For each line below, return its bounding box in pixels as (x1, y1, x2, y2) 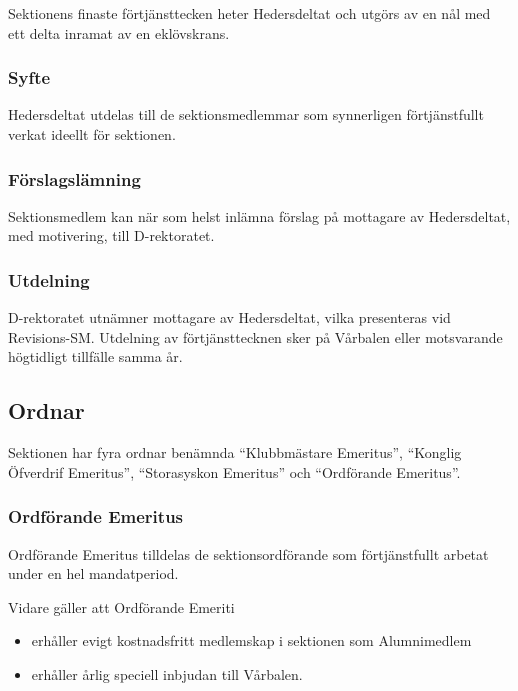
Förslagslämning (8, 166, 141, 191)
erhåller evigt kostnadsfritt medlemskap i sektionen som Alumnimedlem (31, 630, 472, 651)
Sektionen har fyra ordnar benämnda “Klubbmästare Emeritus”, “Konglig (8, 442, 462, 463)
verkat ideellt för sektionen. (8, 124, 176, 144)
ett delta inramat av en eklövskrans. (8, 22, 230, 43)
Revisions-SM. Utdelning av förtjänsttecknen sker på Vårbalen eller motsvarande (8, 326, 503, 347)
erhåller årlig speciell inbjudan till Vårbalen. (31, 663, 303, 684)
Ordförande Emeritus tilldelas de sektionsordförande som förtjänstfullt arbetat (8, 543, 489, 564)
